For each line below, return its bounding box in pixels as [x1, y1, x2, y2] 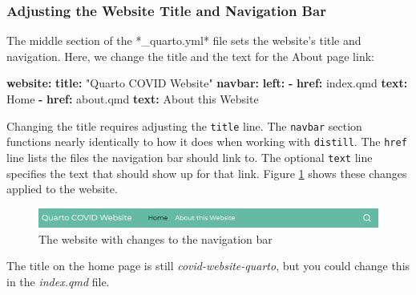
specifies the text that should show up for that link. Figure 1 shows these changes [6, 164, 407, 181]
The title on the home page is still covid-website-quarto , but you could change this [6, 257, 410, 274]
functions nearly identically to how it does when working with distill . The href [6, 133, 407, 150]
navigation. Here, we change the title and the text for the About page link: [6, 47, 374, 64]
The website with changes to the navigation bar [38, 230, 273, 247]
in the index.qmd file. [6, 273, 110, 289]
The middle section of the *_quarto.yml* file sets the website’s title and [6, 32, 361, 49]
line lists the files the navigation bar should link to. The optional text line [6, 148, 373, 165]
